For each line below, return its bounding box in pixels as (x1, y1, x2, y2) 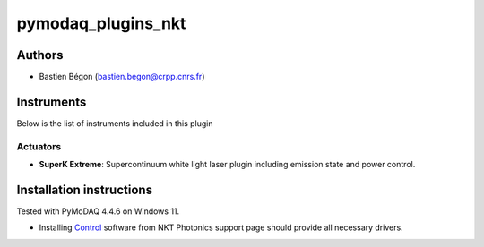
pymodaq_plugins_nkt (16, 13, 186, 33)
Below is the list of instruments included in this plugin (16, 117, 214, 129)
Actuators (16, 140, 62, 152)
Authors (16, 47, 64, 63)
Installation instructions (16, 182, 152, 197)
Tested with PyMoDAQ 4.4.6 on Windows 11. (16, 206, 180, 217)
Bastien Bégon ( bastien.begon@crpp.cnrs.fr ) (39, 72, 205, 82)
